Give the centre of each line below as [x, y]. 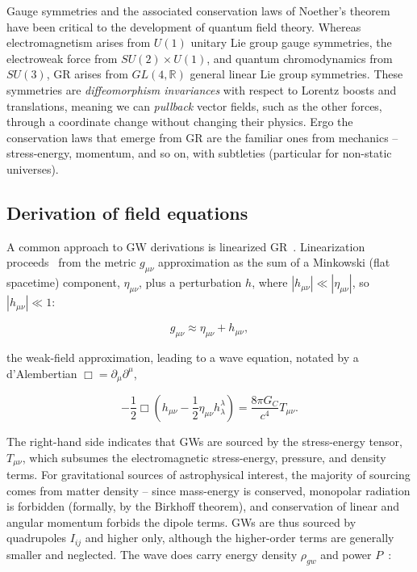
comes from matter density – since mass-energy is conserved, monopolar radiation [208, 490]
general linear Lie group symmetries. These [296, 74]
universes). [33, 168]
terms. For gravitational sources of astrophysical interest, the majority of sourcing [208, 475]
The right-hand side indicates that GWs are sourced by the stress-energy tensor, [204, 441]
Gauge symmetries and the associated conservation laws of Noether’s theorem [198, 11]
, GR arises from [87, 74]
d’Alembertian [42, 373]
